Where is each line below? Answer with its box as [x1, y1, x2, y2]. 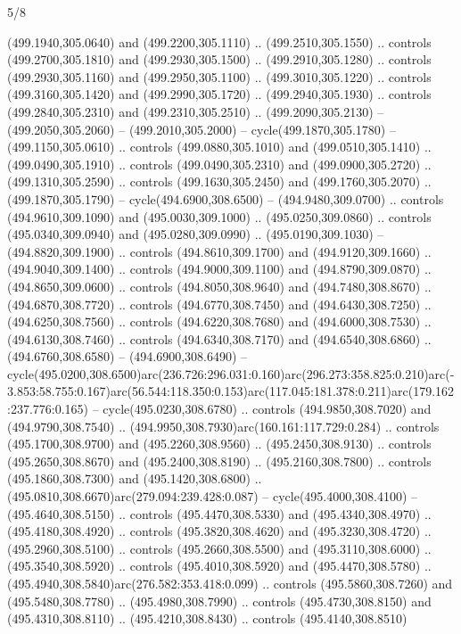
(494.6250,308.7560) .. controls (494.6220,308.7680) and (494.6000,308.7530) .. [7, 312, 432, 331]
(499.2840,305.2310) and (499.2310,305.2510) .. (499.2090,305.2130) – [7, 102, 384, 120]
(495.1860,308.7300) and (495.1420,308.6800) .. [7, 469, 262, 488]
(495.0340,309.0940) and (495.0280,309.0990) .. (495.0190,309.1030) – [7, 225, 384, 243]
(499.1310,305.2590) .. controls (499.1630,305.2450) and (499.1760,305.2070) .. [7, 172, 432, 191]
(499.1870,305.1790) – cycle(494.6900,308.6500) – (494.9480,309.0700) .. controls [7, 189, 444, 208]
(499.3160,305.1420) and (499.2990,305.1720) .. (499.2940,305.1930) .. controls [7, 85, 432, 103]
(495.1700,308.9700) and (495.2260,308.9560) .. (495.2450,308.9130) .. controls [7, 434, 432, 453]
